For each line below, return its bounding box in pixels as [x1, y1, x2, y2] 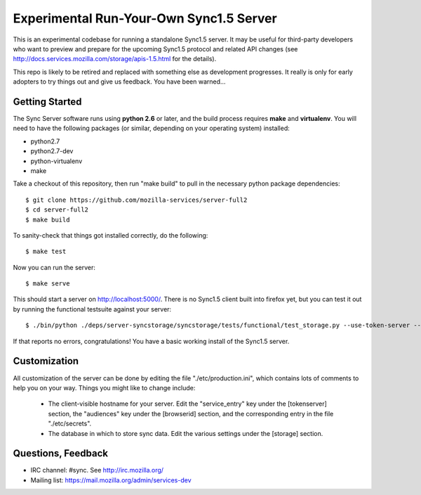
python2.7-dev [30, 147, 74, 155]
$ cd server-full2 [25, 206, 89, 214]
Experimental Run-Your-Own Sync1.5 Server [13, 11, 277, 26]
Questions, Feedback [13, 447, 109, 460]
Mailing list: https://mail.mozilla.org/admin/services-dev [30, 475, 192, 484]
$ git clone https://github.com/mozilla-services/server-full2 [25, 195, 248, 204]
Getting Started [13, 96, 82, 108]
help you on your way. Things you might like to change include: [13, 383, 196, 392]
